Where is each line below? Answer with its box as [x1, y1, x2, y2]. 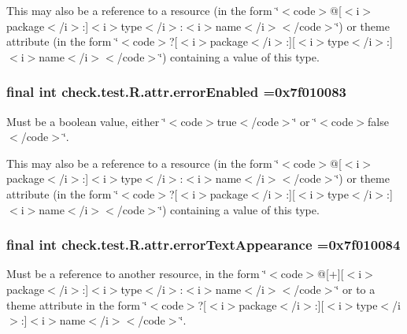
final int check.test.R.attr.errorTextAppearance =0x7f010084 [6, 235, 401, 254]
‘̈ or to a [335, 280, 376, 297]
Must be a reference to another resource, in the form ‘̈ [6, 265, 267, 282]
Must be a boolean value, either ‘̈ [6, 113, 166, 129]
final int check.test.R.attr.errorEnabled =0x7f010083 [6, 82, 346, 102]
